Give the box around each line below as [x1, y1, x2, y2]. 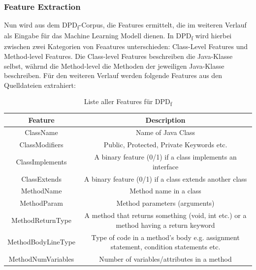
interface [152, 161, 179, 171]
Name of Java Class [136, 127, 195, 137]
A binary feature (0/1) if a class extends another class [84, 173, 247, 184]
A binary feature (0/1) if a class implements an [94, 152, 237, 162]
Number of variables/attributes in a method [99, 253, 232, 264]
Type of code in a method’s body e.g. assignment [91, 232, 240, 242]
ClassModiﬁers [19, 139, 64, 150]
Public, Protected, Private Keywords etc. [103, 139, 227, 150]
